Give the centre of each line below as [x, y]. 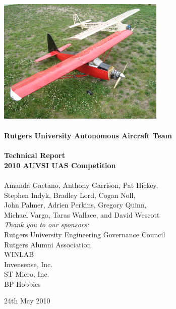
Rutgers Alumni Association [48, 244]
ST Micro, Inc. [27, 274]
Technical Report [35, 155]
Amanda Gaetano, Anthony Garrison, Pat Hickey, [81, 185]
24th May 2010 [27, 301]
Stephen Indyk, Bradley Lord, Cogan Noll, [70, 195]
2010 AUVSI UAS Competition [60, 165]
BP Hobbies [22, 284]
